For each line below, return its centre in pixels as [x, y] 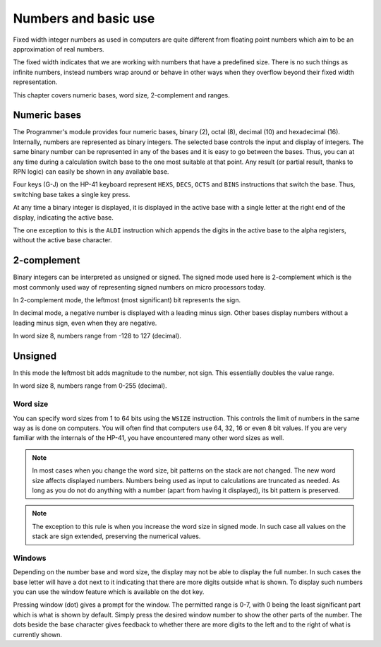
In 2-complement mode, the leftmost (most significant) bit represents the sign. [127, 300]
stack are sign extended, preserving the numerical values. [116, 536]
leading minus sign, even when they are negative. [85, 323]
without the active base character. [62, 240]
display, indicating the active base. [64, 217]
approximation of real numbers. [59, 49]
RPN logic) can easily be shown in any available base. [91, 171]
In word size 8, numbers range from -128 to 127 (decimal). [97, 336]
